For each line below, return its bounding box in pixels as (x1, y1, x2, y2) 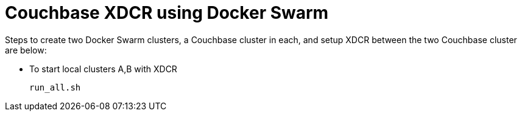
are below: (5, 44, 47, 55)
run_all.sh (29, 82, 81, 92)
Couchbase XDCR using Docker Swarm (5, 2, 329, 23)
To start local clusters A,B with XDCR (29, 63, 177, 74)
